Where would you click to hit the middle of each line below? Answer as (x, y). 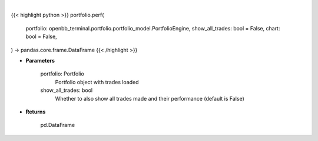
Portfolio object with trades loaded (97, 82)
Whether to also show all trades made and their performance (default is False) (150, 98)
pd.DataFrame (58, 125)
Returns (36, 112)
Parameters (40, 60)
